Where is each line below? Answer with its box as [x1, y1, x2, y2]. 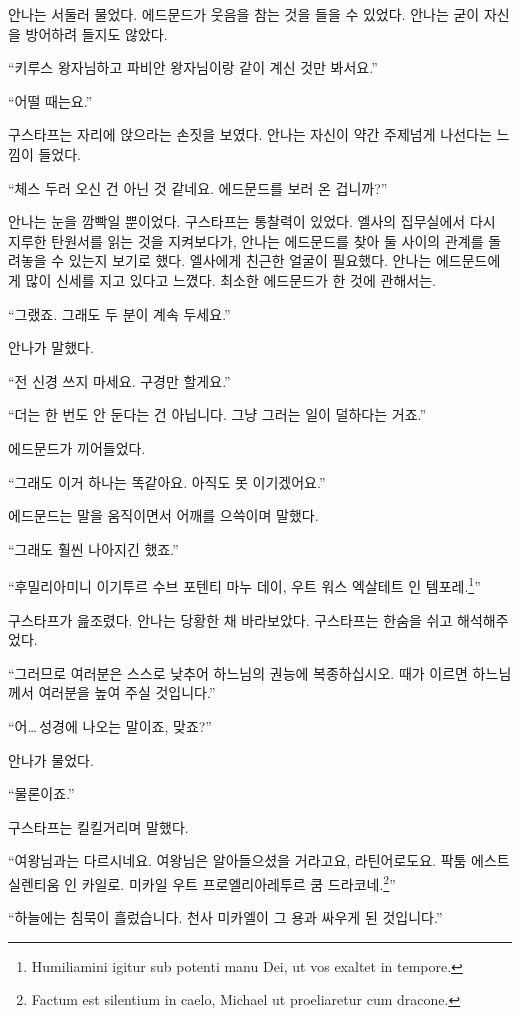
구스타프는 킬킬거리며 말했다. [8, 816, 189, 837]
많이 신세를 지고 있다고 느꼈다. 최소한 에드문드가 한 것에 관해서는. [25, 269, 436, 290]
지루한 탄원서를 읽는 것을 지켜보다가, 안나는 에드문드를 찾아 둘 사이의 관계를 [8, 230, 484, 251]
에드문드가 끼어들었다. [8, 437, 146, 458]
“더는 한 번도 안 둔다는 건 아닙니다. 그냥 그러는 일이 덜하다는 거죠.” [8, 404, 427, 425]
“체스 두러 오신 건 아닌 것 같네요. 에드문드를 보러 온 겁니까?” [8, 177, 388, 198]
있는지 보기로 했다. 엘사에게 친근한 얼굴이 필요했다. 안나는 [68, 250, 432, 271]
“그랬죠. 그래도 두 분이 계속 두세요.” [8, 303, 231, 324]
